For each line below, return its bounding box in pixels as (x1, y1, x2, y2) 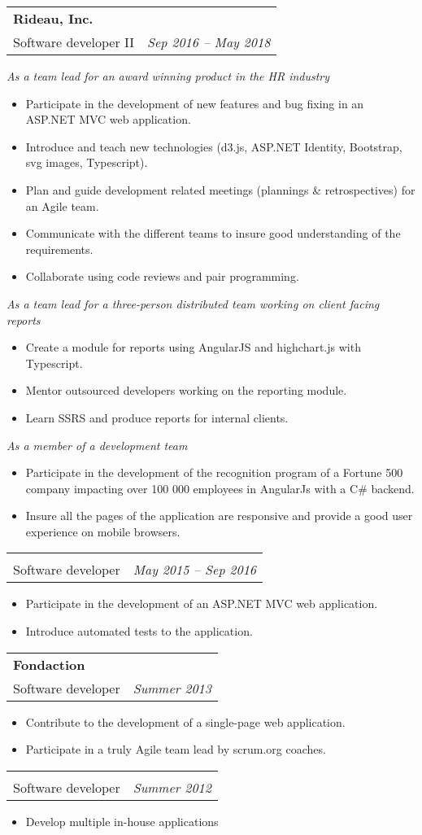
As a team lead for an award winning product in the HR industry (7, 68, 330, 84)
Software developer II (13, 33, 134, 51)
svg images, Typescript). (25, 154, 148, 171)
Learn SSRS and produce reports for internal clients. (25, 409, 289, 426)
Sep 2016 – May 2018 (146, 33, 271, 51)
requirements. (25, 240, 94, 257)
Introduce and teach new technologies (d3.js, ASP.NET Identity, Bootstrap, (25, 138, 402, 155)
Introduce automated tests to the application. (25, 623, 253, 640)
